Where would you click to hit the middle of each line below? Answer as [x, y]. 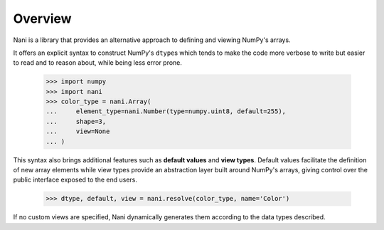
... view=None [78, 131]
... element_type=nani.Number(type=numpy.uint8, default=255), [166, 111]
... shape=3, [76, 121]
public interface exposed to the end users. [75, 180]
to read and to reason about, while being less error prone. [98, 63]
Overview [42, 19]
